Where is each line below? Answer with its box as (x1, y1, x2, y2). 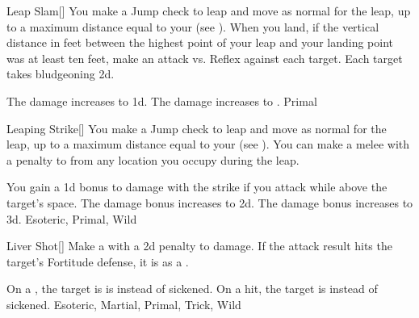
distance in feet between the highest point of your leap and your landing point (6, 34, 393, 51)
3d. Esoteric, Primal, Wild (6, 210, 137, 227)
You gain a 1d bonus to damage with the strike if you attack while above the (6, 178, 388, 195)
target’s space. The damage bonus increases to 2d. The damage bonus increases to (6, 194, 413, 211)
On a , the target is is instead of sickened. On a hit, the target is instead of (6, 280, 378, 297)
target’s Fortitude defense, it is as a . (6, 253, 189, 270)
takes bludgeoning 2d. (6, 65, 115, 82)
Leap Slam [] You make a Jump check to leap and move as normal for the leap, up (6, 2, 411, 19)
